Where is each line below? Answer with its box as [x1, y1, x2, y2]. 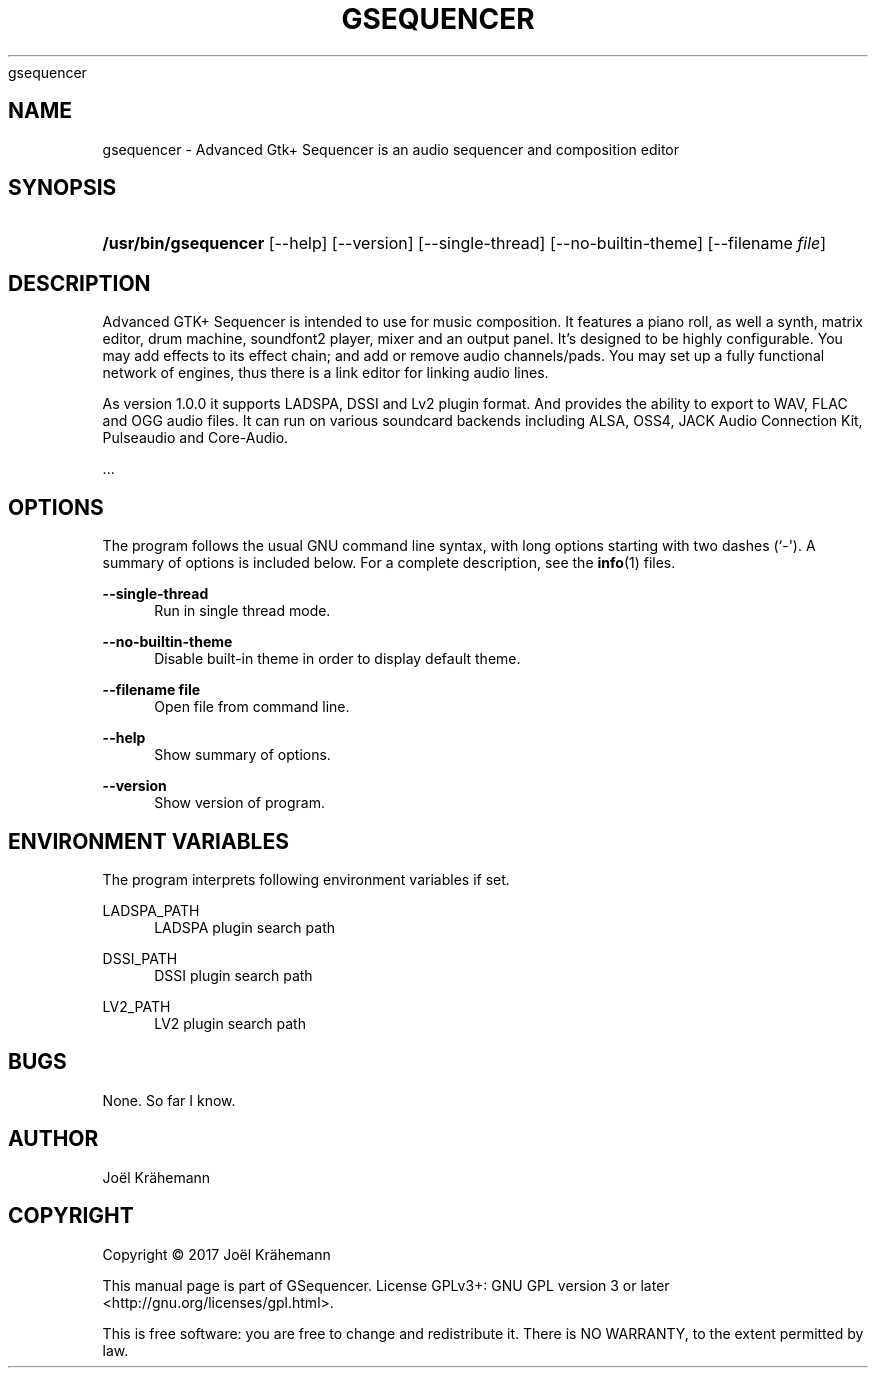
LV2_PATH [102, 997, 171, 1015]
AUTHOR [8, 1126, 99, 1152]
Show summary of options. [154, 746, 331, 764]
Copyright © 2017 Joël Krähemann [102, 1245, 331, 1263]
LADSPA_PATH [102, 901, 200, 919]
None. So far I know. [102, 1091, 236, 1109]
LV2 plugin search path [154, 1014, 306, 1032]
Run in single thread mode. [154, 602, 331, 620]
